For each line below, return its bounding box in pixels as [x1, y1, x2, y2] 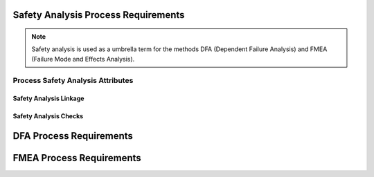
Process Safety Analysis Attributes [12, 75, 134, 85]
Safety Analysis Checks [12, 112, 84, 120]
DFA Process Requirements [12, 130, 133, 142]
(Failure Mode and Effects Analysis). [31, 55, 135, 63]
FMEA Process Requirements [12, 152, 141, 164]
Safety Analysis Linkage [12, 94, 84, 103]
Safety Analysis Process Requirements [12, 9, 185, 21]
